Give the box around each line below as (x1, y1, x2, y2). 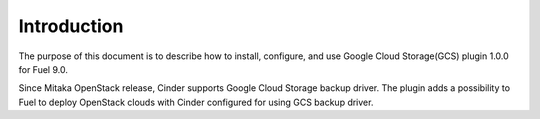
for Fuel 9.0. (18, 63, 69, 75)
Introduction (18, 15, 124, 37)
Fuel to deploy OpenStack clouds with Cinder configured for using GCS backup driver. (18, 96, 374, 108)
